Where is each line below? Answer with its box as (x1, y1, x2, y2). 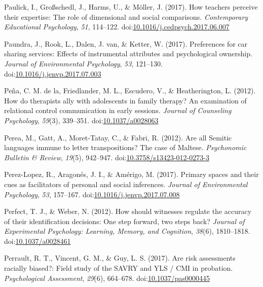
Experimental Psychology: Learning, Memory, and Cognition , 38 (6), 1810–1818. (4, 226, 250, 236)
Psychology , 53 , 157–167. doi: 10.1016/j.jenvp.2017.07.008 (4, 189, 180, 199)
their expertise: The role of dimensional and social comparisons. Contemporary (4, 11, 248, 22)
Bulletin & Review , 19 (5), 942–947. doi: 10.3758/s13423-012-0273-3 (4, 152, 209, 162)
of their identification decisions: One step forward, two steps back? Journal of (4, 216, 245, 226)
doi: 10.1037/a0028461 (4, 235, 71, 246)
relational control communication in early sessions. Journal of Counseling (4, 105, 232, 116)
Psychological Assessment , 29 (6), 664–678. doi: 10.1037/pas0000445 (4, 272, 210, 283)
